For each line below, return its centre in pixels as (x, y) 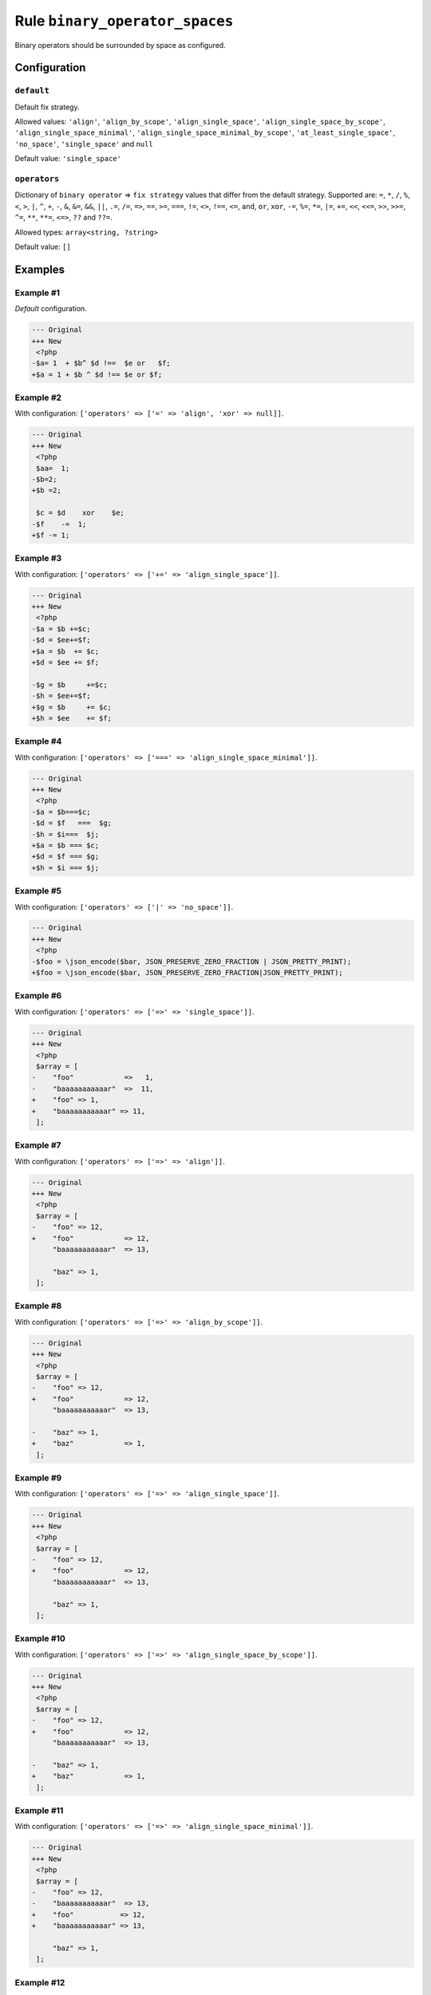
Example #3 (38, 559)
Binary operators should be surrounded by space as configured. (121, 45)
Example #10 (40, 1638)
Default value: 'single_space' (68, 159)
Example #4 (38, 741)
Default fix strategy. (47, 107)
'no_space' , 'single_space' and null (84, 144)
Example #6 (38, 996)
